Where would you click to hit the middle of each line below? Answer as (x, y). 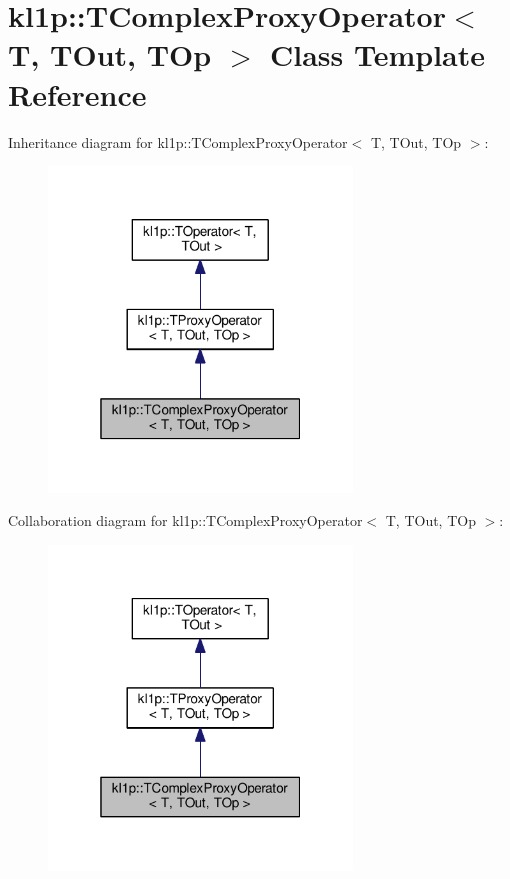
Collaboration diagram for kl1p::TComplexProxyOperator (185, 520)
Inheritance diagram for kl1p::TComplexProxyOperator (178, 141)
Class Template (377, 54)
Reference (77, 93)
